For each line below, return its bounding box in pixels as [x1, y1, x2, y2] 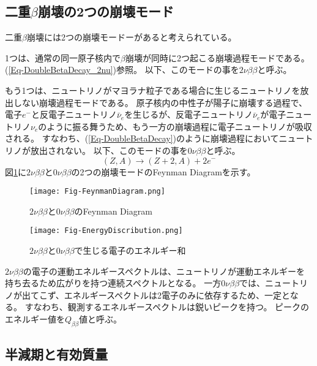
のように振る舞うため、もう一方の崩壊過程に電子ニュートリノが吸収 [38, 120, 312, 132]
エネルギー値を [5, 313, 65, 326]
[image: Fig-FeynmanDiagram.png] [29, 187, 165, 196]
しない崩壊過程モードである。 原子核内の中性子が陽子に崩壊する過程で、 [13, 96, 307, 109]
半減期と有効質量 [5, 345, 108, 364]
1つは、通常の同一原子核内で [5, 51, 121, 64]
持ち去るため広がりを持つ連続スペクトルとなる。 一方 [5, 276, 222, 289]
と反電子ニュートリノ [31, 108, 117, 121]
